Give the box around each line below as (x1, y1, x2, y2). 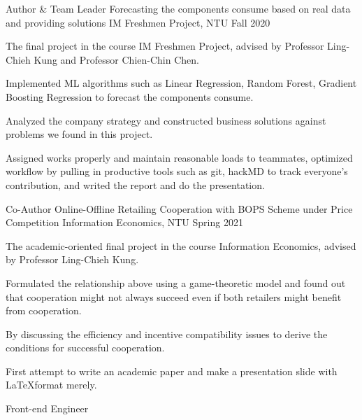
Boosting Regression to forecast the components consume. (6, 89, 254, 104)
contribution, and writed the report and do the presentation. (6, 177, 265, 192)
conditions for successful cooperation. (6, 340, 165, 355)
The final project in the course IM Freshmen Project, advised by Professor (6, 38, 324, 53)
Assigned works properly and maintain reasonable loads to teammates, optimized (6, 150, 353, 164)
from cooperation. (6, 303, 82, 318)
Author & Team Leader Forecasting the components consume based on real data (6, 1, 351, 15)
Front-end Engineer (6, 401, 89, 416)
